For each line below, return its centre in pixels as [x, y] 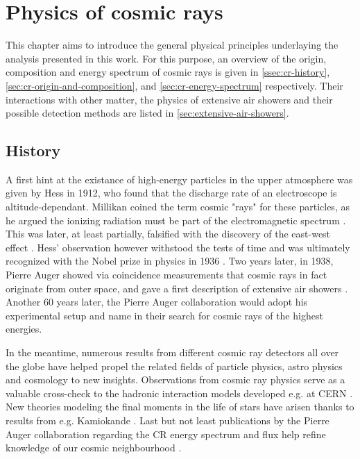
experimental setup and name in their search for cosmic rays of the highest [164, 315]
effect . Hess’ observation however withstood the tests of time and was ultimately [178, 247]
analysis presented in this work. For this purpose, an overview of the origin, [166, 58]
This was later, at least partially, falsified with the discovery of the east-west [168, 234]
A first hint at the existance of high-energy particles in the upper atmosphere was [179, 179]
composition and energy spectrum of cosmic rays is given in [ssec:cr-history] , [168, 72]
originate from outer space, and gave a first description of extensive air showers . [177, 288]
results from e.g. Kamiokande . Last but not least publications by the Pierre [168, 420]
